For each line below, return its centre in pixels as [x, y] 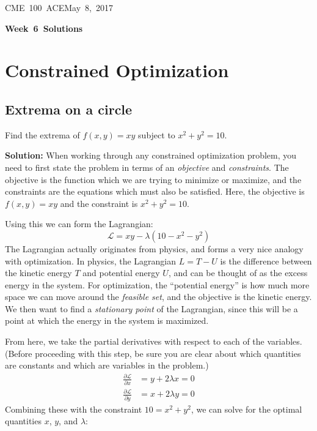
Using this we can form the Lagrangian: [79, 224]
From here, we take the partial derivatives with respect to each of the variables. [154, 341]
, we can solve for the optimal [246, 409]
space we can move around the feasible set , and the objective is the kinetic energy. [158, 297]
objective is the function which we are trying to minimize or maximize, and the [153, 179]
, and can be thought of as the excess [238, 273]
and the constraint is [99, 203]
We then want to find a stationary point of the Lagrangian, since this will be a [151, 308]
